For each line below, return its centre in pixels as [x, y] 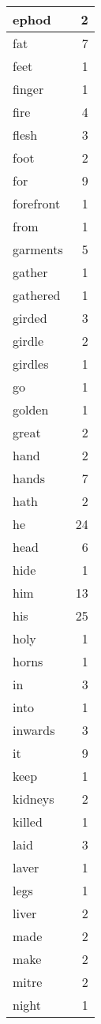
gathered [37, 295]
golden [31, 409]
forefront [37, 203]
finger [28, 89]
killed [28, 821]
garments [38, 249]
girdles [31, 364]
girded [30, 318]
